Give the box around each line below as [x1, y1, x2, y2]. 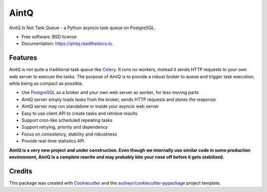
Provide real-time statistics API [21, 138, 85, 144]
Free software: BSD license [21, 34, 77, 40]
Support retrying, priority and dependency [21, 124, 108, 130]
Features [9, 53, 37, 62]
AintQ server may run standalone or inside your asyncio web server [21, 103, 159, 109]
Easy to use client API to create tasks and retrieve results [21, 110, 138, 116]
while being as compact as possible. [9, 81, 84, 87]
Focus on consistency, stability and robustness [21, 131, 117, 137]
